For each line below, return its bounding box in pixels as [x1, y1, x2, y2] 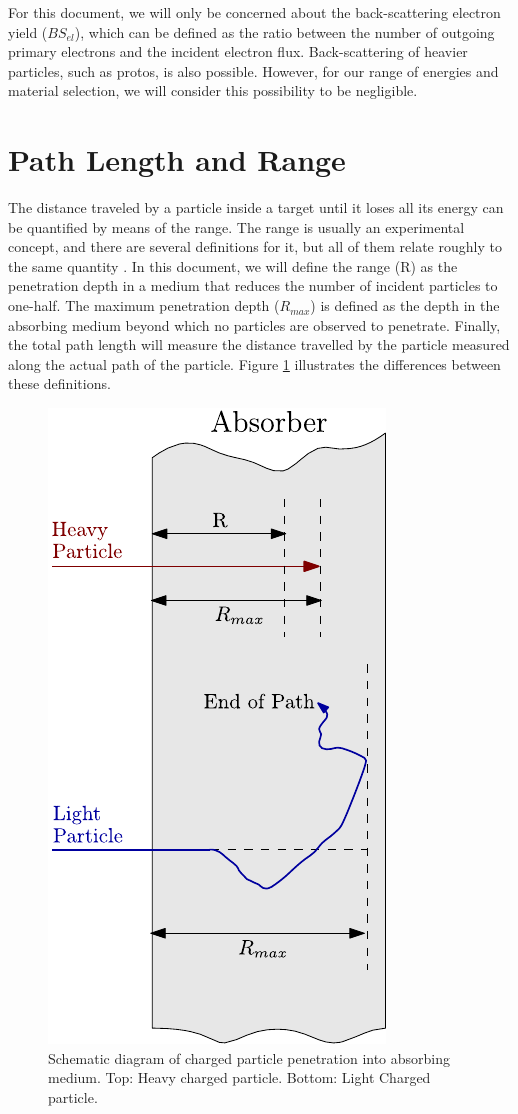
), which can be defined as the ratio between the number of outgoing [74, 21, 495, 42]
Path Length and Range [8, 139, 346, 180]
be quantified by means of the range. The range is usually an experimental [8, 216, 465, 237]
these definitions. [8, 373, 111, 394]
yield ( [8, 21, 48, 42]
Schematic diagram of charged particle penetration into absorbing [48, 1047, 451, 1068]
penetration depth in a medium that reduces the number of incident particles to [8, 275, 498, 296]
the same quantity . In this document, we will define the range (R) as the [8, 255, 458, 276]
